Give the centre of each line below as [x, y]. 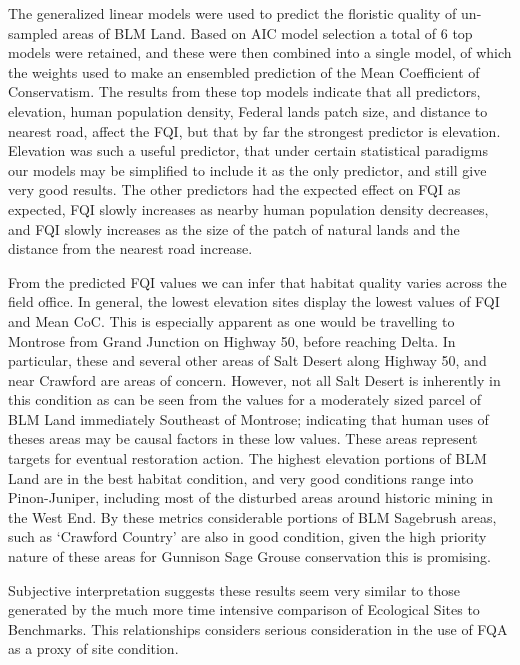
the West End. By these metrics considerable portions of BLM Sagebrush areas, [252, 516]
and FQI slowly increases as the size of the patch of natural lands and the [234, 228]
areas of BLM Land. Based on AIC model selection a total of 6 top [267, 32]
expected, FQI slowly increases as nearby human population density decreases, [248, 208]
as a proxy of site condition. [93, 648]
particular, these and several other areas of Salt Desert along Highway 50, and [247, 360]
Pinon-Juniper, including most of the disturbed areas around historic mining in [251, 497]
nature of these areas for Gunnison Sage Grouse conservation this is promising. [249, 556]
